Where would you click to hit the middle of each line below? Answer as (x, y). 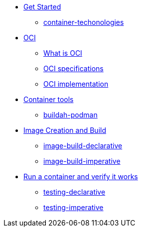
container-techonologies (84, 22)
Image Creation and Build (65, 130)
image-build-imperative (82, 161)
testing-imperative (73, 207)
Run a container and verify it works (81, 176)
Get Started (42, 7)
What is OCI (63, 53)
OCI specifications (73, 68)
